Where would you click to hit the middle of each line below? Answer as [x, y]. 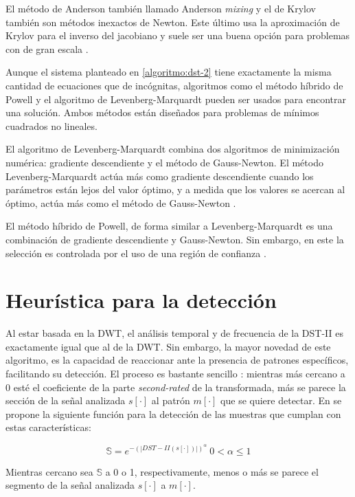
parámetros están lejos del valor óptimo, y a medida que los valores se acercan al [175, 189]
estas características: [48, 427]
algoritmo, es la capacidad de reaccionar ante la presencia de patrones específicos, [177, 360]
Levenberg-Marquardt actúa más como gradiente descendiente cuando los [160, 176]
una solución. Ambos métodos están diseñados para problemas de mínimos [162, 112]
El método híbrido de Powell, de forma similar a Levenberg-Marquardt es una [169, 226]
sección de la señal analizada [66, 400]
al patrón [171, 400]
